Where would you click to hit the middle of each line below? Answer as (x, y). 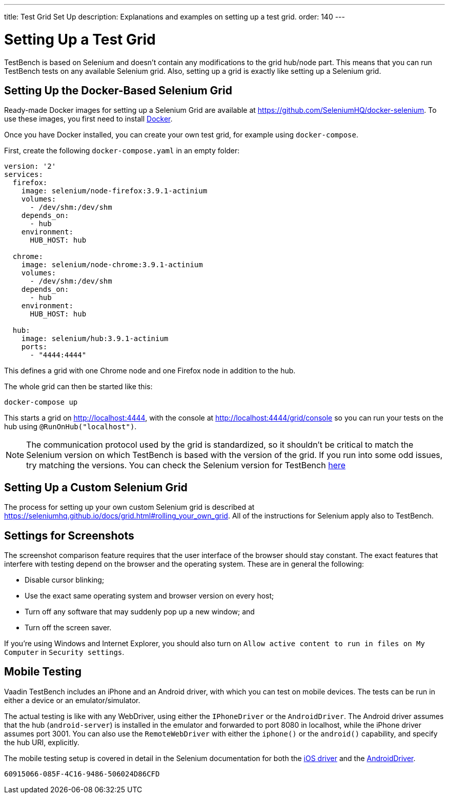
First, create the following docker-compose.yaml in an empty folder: (122, 151)
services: (24, 175)
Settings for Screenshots (69, 535)
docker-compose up (41, 402)
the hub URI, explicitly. (42, 742)
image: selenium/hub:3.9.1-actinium (95, 339)
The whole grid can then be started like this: (78, 387)
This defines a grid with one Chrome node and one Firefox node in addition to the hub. (150, 371)
